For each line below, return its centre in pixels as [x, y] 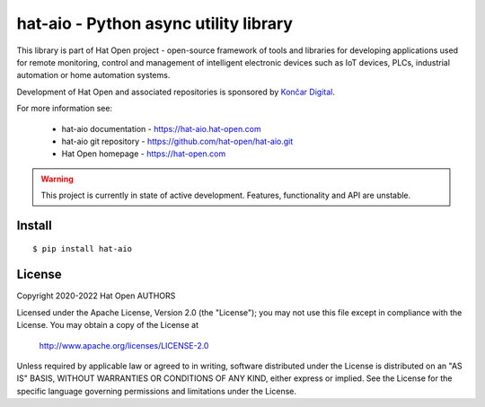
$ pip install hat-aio [83, 249]
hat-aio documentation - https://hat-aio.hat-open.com [161, 128]
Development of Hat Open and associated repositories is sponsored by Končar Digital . [176, 92]
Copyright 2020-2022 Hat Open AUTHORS [96, 296]
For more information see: [64, 109]
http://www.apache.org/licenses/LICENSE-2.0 [124, 345]
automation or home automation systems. [93, 75]
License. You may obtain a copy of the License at [108, 325]
